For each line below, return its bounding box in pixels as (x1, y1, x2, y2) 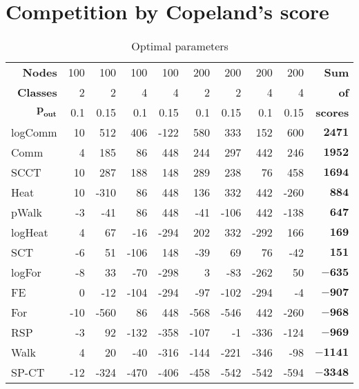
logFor (11, 264, 41, 281)
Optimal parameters (131, 38, 229, 54)
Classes (17, 84, 57, 101)
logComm (11, 124, 57, 141)
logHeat (11, 224, 48, 241)
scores (316, 104, 349, 121)
